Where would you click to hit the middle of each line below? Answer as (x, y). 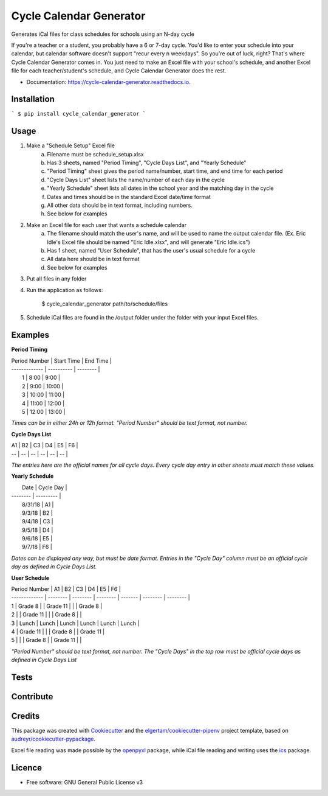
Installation (33, 100)
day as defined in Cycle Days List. (54, 567)
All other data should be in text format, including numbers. (120, 205)
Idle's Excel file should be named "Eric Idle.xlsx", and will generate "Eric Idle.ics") (149, 242)
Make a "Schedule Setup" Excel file (71, 145)
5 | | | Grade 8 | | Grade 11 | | (46, 640)
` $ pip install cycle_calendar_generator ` (79, 114)
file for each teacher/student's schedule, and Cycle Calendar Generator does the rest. (119, 71)
